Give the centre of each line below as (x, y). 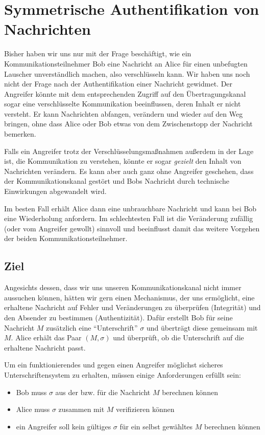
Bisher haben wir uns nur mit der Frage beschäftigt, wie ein (98, 53)
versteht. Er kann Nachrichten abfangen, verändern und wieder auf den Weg (124, 113)
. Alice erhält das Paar (46, 338)
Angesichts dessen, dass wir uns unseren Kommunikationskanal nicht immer (123, 287)
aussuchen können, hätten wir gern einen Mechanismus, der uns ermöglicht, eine (129, 297)
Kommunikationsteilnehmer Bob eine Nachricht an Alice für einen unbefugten (126, 63)
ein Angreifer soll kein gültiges (64, 426)
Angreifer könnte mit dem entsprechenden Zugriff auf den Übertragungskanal (125, 93)
